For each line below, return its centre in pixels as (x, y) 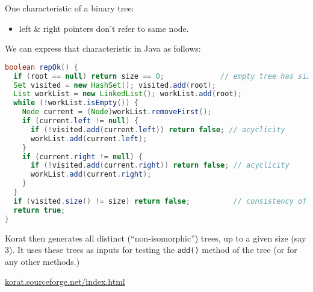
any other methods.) (42, 261)
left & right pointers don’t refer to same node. (104, 28)
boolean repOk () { (42, 67)
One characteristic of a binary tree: (70, 8)
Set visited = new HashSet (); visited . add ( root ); (115, 85)
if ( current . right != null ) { (82, 157)
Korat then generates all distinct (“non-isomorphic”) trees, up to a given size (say (156, 238)
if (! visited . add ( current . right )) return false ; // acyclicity (160, 166)
